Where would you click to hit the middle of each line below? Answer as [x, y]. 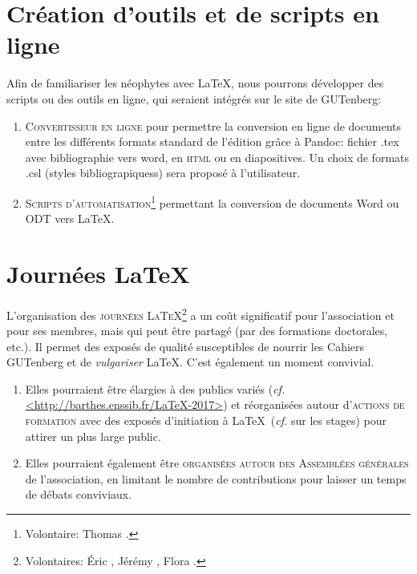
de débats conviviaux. [79, 494]
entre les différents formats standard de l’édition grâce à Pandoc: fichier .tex [212, 141]
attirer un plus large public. [93, 436]
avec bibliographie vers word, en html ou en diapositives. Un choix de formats [217, 157]
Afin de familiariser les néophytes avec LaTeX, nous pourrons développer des [195, 83]
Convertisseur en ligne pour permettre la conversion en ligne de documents [213, 125]
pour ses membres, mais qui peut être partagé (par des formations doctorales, [197, 331]
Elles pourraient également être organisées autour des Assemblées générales [217, 463]
